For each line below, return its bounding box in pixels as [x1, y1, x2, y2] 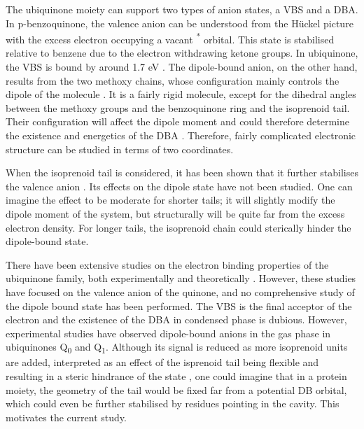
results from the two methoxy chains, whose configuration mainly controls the [6, 73, 339, 87]
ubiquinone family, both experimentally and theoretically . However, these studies [6, 271, 356, 286]
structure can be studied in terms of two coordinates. [6, 141, 234, 156]
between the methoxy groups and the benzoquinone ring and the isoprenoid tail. [6, 100, 350, 115]
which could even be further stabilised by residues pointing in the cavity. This [6, 396, 339, 411]
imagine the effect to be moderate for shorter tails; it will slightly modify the [6, 192, 335, 207]
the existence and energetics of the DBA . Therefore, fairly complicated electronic [6, 128, 356, 142]
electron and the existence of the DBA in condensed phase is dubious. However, [6, 312, 347, 327]
